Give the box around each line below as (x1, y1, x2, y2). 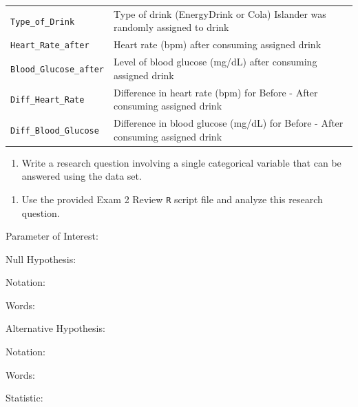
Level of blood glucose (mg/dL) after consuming (114, 54, 317, 69)
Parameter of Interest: (6, 229, 98, 243)
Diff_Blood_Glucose (10, 125, 99, 136)
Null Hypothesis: (6, 251, 76, 266)
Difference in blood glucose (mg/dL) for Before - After (114, 115, 344, 129)
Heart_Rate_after (10, 41, 89, 51)
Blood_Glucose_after (10, 64, 105, 74)
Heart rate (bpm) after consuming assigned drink (114, 37, 322, 52)
